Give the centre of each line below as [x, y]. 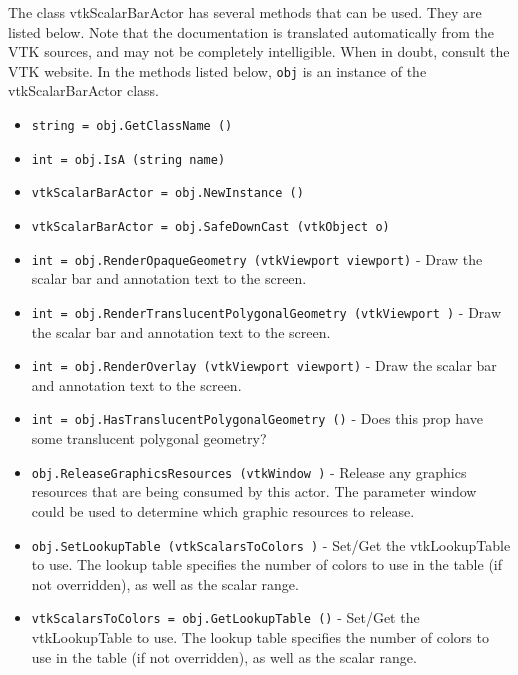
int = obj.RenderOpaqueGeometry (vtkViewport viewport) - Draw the [257, 258]
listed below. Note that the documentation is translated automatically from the [251, 31]
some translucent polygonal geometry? [149, 438]
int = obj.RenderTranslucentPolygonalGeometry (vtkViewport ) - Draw [266, 311]
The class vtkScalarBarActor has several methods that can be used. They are [245, 12]
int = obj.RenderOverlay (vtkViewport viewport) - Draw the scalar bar [264, 365]
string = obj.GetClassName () [132, 126]
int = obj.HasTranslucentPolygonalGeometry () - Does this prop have [257, 418]
